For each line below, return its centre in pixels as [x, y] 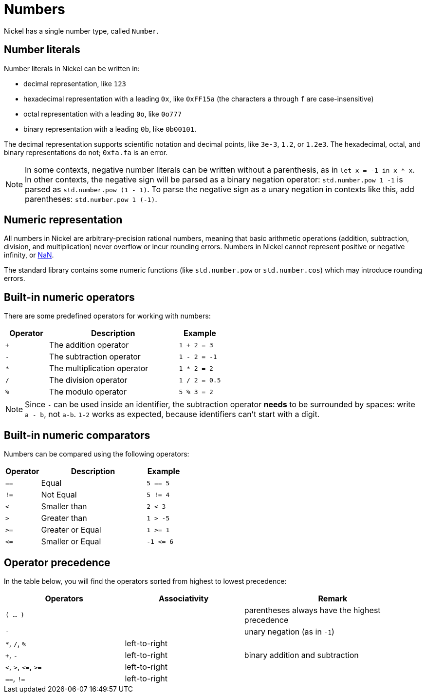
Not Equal [59, 495]
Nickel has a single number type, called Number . [81, 31]
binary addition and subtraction [301, 655]
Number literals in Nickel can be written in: [72, 68]
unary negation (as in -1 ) [289, 631]
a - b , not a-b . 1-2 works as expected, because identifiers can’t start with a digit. [172, 414]
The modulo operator [88, 392]
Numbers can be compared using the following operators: [97, 454]
